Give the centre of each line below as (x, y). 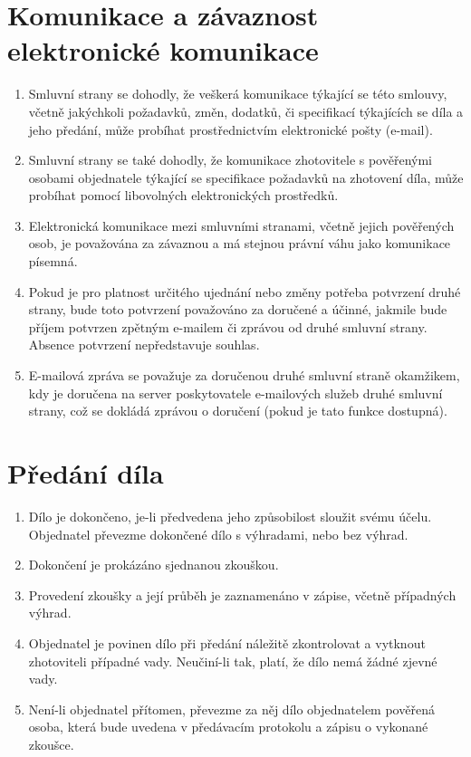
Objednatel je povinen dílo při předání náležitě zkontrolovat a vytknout (227, 642)
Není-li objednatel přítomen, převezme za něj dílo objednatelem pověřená (231, 709)
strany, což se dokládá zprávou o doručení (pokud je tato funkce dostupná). (238, 411)
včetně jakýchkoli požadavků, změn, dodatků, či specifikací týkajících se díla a (246, 111)
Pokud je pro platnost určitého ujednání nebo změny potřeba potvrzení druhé (245, 291)
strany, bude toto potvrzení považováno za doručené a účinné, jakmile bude (238, 309)
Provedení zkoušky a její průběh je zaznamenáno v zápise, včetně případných (242, 594)
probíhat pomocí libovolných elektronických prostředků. (183, 195)
